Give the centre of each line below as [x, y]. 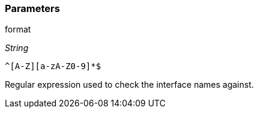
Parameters [32, 8]
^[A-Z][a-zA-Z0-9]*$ [53, 66]
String [17, 48]
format [18, 29]
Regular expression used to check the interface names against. [129, 85]
